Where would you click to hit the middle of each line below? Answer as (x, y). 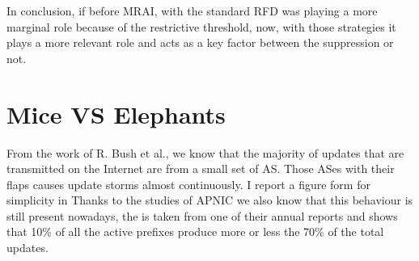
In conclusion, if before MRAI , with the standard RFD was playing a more (192, 11)
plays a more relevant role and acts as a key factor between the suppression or (200, 42)
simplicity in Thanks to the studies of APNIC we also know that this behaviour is (210, 200)
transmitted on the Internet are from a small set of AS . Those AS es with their (201, 168)
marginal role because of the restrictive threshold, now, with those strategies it (201, 26)
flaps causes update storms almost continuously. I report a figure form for (188, 184)
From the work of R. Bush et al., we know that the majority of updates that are (205, 152)
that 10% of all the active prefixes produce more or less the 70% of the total (195, 232)
